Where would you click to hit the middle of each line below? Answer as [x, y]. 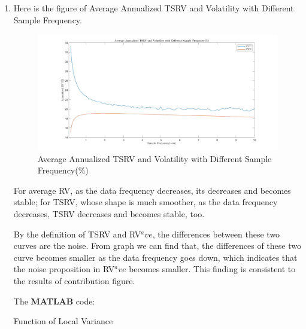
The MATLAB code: [54, 301]
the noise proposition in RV [64, 269]
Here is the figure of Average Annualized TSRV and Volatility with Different [154, 8]
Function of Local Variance [63, 321]
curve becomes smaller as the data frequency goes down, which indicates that [155, 257]
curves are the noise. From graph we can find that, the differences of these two [157, 246]
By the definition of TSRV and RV [77, 234]
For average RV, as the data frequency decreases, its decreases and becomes [152, 190]
